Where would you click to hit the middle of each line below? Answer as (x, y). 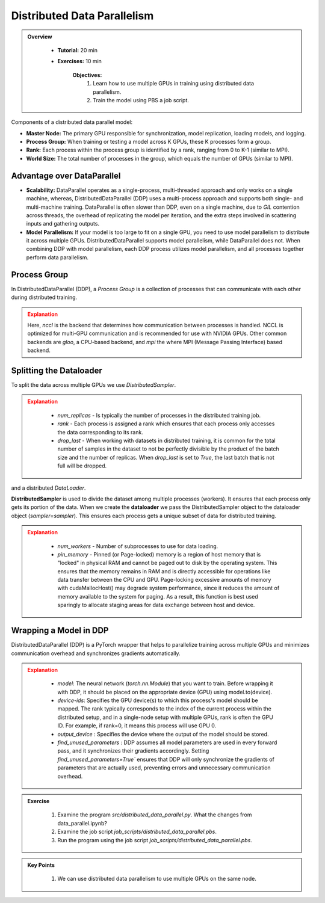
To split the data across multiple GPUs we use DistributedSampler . (94, 385)
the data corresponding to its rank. (101, 432)
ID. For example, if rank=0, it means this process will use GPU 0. (137, 726)
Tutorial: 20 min (77, 50)
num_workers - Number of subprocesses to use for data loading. (138, 546)
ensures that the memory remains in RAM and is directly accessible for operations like (164, 571)
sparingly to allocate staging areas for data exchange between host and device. (156, 605)
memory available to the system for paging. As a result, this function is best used (158, 596)
